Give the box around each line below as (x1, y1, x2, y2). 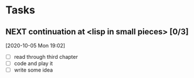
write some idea (13, 66, 53, 73)
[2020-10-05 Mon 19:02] (5, 42, 66, 49)
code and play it (13, 60, 53, 67)
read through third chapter (13, 54, 79, 60)
